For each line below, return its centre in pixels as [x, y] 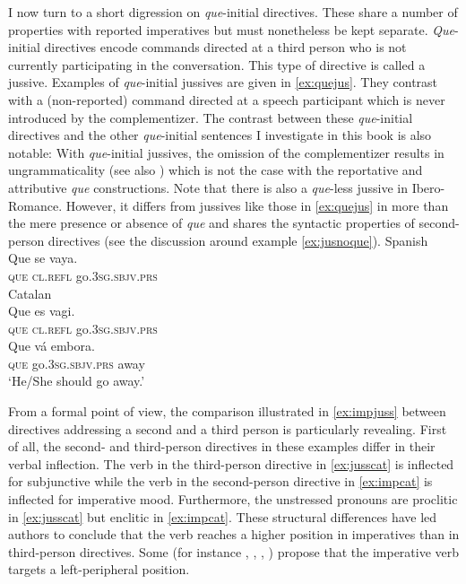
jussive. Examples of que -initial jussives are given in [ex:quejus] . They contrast [223, 82]
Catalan [30, 293]
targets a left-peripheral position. [99, 569]
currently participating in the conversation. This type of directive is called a [217, 64]
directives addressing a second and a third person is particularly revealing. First [228, 428]
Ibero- [428, 187]
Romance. [35, 205]
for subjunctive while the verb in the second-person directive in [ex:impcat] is [220, 481]
